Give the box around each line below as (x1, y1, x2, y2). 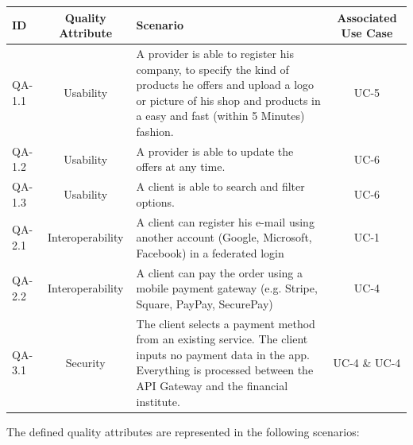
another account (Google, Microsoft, (136, 229, 312, 246)
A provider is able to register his (136, 44, 294, 61)
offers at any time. (136, 158, 226, 175)
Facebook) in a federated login (136, 244, 284, 261)
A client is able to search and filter (136, 178, 305, 195)
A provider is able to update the (136, 142, 294, 159)
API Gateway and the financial (136, 377, 288, 394)
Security (65, 354, 106, 370)
